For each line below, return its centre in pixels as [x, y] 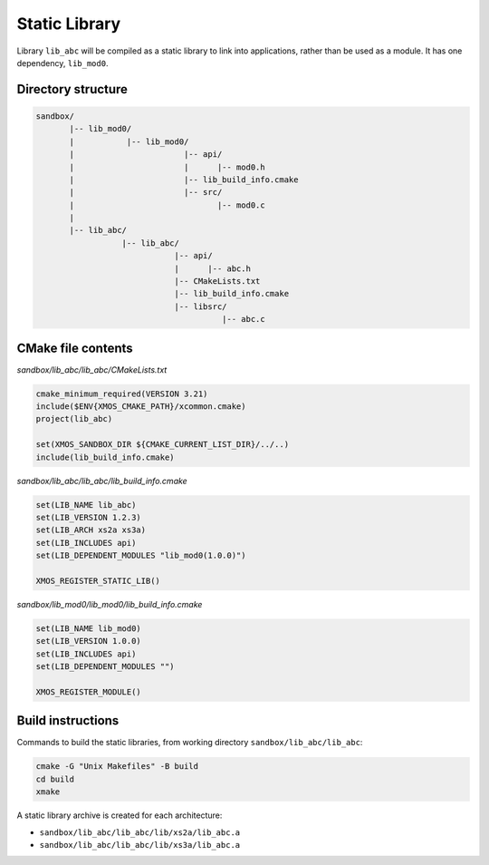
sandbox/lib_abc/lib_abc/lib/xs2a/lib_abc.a [140, 832]
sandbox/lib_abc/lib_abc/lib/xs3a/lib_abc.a [140, 845]
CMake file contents [75, 348]
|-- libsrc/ [201, 306]
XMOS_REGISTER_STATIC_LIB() [98, 581]
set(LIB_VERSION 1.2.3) [89, 517]
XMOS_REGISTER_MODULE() [89, 692]
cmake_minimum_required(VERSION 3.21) [122, 394]
